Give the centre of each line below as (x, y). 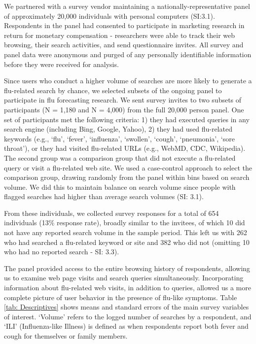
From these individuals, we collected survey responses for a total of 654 (111, 213)
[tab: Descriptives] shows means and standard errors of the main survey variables (127, 307)
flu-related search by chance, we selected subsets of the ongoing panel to (113, 90)
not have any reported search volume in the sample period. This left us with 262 (126, 232)
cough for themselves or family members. (66, 336)
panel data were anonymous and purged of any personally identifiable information (128, 54)
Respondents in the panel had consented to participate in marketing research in (124, 25)
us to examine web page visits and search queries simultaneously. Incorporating (124, 278)
